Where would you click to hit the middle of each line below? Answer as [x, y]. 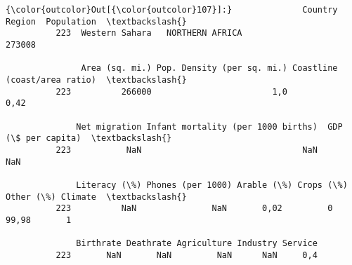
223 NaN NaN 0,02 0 [194, 209]
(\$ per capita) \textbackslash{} [89, 138]
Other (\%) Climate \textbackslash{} [96, 197]
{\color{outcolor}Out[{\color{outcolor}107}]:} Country [172, 10]
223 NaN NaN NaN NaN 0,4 [187, 255]
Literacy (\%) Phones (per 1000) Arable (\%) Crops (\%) [212, 185]
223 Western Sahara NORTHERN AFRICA [149, 33]
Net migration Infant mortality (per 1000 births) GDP [209, 127]
